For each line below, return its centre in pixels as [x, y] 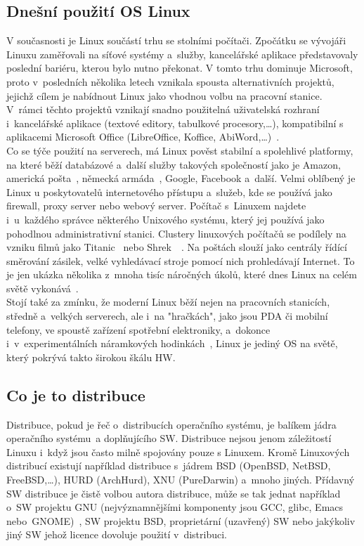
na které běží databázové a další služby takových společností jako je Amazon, [174, 164]
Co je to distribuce [76, 395]
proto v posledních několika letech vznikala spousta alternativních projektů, [170, 81]
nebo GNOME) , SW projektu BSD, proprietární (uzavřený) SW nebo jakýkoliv [181, 520]
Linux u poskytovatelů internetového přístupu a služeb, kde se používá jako [169, 191]
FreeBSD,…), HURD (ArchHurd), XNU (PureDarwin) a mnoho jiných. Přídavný [181, 480]
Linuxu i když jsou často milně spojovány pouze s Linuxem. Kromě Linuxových [178, 451]
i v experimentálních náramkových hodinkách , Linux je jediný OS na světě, [172, 343]
